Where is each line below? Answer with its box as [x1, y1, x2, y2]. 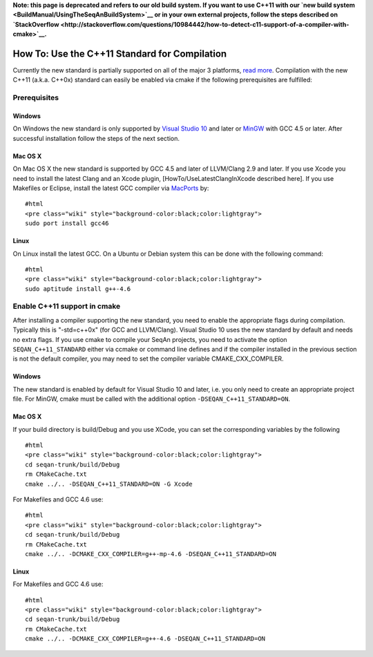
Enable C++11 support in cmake [12, 301, 121, 311]
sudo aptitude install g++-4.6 [25, 285, 131, 293]
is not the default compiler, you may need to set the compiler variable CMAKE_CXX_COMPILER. [12, 354, 284, 363]
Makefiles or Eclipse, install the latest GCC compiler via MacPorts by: [12, 184, 209, 192]
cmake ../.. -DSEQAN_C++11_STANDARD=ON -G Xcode [25, 480, 193, 488]
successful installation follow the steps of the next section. [12, 134, 180, 142]
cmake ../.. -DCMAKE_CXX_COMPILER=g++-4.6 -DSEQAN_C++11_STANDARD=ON [25, 635, 266, 642]
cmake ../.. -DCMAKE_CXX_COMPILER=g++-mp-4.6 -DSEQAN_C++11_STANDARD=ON [25, 550, 276, 558]
